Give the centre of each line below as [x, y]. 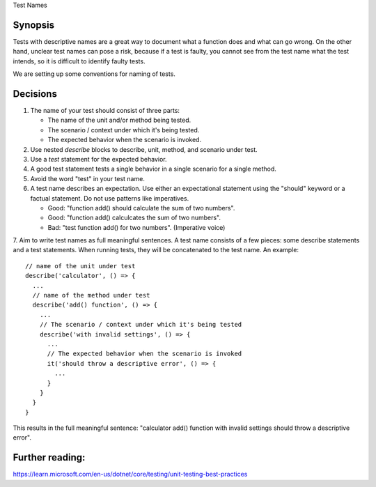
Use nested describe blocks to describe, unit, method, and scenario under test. [144, 149]
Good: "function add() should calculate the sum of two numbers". [141, 208]
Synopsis [34, 25]
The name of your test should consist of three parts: [105, 110]
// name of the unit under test [80, 266]
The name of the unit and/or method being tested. [119, 120]
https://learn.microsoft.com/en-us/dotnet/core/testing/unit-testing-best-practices [130, 474]
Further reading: [49, 457]
